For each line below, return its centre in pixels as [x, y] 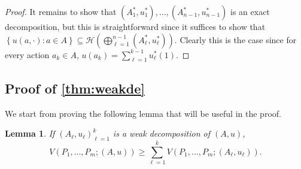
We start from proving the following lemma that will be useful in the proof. [143, 113]
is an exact [250, 11]
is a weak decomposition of [161, 133]
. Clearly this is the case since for [235, 39]
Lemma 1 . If [30, 133]
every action [27, 54]
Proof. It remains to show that [61, 11]
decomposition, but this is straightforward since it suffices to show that [135, 26]
